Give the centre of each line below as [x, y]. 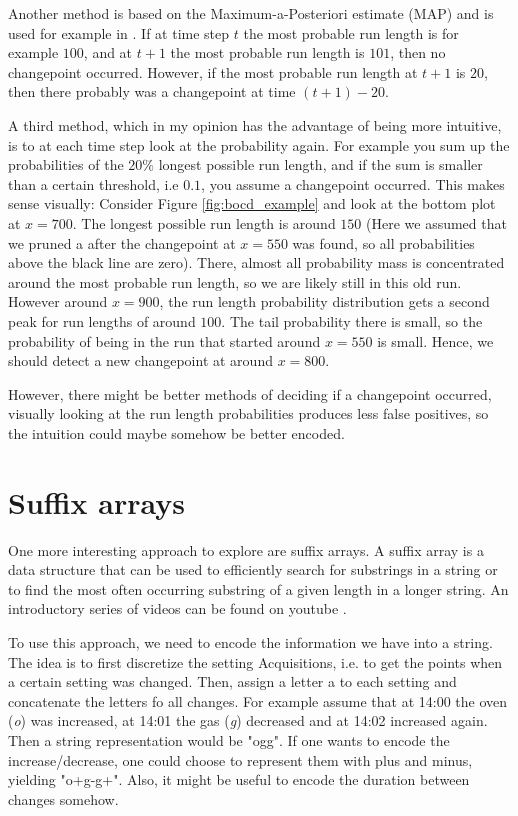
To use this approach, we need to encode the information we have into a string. [250, 641]
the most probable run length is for [351, 32]
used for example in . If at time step [119, 32]
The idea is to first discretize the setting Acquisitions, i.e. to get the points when [255, 661]
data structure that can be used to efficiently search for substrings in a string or [253, 569]
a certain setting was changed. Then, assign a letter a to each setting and [232, 681]
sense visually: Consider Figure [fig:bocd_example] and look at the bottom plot [252, 203]
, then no [418, 52]
